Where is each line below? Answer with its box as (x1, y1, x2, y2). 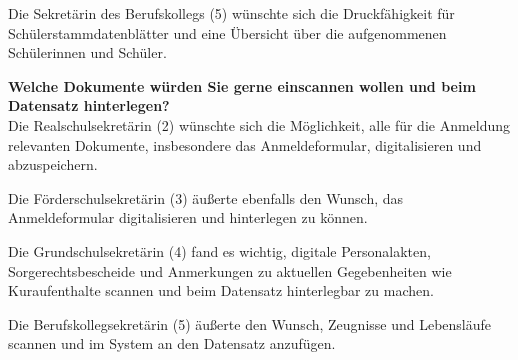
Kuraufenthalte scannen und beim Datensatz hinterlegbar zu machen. (8, 280, 434, 301)
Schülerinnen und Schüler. (8, 42, 167, 63)
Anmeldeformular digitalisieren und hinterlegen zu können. (8, 207, 368, 228)
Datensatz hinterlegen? (8, 95, 170, 116)
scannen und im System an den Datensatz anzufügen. (8, 333, 336, 354)
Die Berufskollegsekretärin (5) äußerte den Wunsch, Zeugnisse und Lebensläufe (8, 313, 492, 334)
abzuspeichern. (8, 154, 98, 175)
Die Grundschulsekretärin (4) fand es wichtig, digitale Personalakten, (8, 240, 431, 261)
